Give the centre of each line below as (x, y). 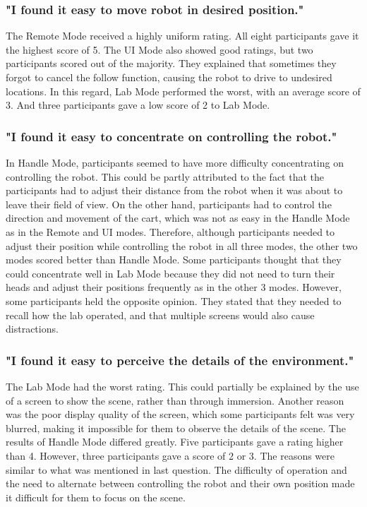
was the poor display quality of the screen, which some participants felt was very (180, 414)
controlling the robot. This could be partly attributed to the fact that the (165, 176)
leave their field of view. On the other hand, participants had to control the (169, 204)
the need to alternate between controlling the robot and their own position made (180, 483)
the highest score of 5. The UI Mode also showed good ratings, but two (160, 49)
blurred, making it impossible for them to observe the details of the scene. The (176, 428)
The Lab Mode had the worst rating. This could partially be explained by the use (182, 386)
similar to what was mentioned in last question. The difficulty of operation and (176, 469)
